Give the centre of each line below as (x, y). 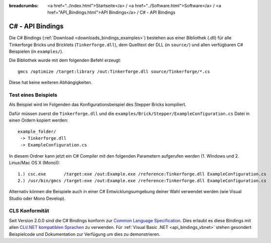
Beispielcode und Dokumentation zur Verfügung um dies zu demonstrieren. (85, 234)
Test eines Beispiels (33, 95)
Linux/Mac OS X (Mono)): (35, 163)
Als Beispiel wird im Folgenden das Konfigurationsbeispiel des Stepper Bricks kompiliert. (98, 105)
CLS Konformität (29, 211)
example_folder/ (37, 131)
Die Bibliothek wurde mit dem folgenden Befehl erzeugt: (65, 60)
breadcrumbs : (24, 6)
